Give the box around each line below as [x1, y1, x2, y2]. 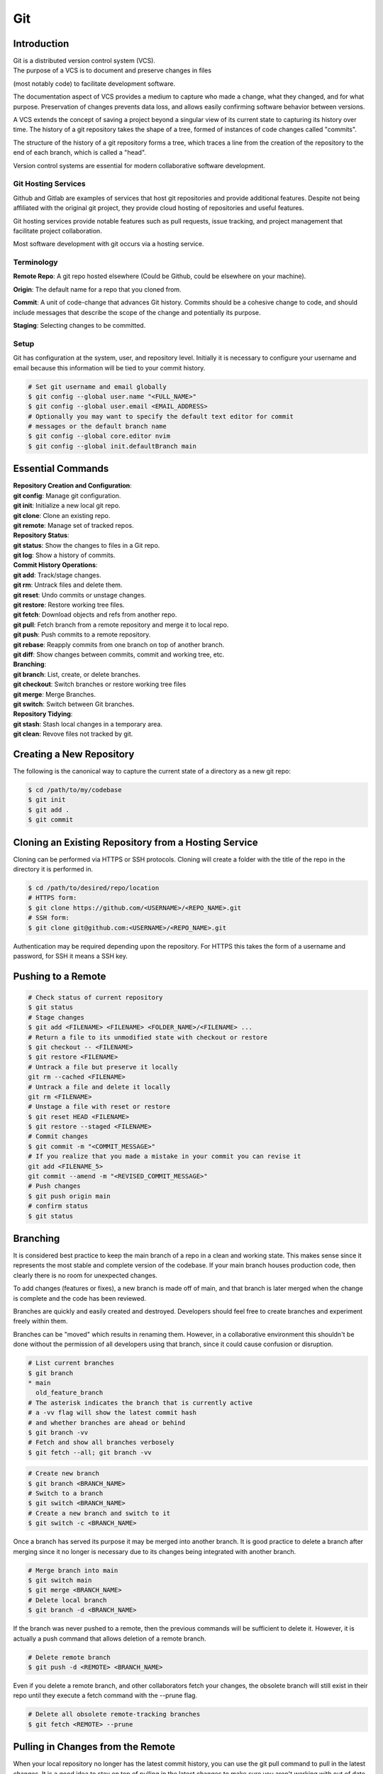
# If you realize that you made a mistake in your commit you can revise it [28, 1152, 301, 1160]
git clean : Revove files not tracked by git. [13, 729, 133, 738]
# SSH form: [28, 914, 70, 922]
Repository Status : [13, 531, 70, 539]
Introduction [13, 38, 70, 50]
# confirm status [28, 1202, 89, 1210]
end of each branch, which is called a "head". [13, 148, 147, 157]
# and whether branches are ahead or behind [28, 1418, 186, 1426]
